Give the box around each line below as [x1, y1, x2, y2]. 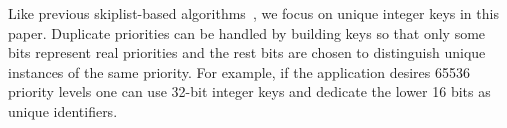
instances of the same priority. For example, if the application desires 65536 [8, 61, 470, 82]
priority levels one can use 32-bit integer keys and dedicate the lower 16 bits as [8, 81, 491, 102]
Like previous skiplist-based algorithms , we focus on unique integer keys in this [8, 3, 499, 23]
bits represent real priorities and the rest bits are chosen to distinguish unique [8, 42, 486, 63]
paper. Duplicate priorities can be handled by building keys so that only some [8, 22, 486, 43]
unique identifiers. [8, 100, 118, 121]
